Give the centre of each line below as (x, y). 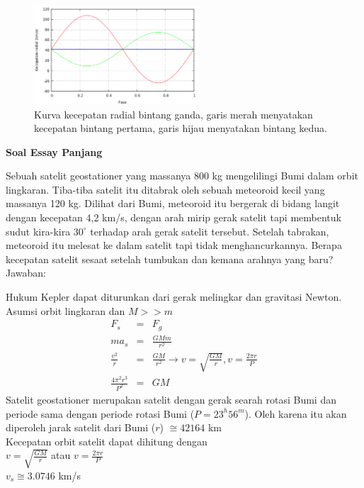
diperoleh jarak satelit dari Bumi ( (81, 427)
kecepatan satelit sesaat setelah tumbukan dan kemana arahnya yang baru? (170, 259)
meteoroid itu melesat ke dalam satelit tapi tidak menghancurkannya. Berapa (174, 245)
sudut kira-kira (38, 231)
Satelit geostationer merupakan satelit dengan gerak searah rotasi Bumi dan (171, 399)
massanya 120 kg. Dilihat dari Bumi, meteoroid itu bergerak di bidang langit (173, 203)
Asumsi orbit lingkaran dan (66, 310)
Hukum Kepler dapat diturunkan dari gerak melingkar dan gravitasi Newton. (174, 297)
